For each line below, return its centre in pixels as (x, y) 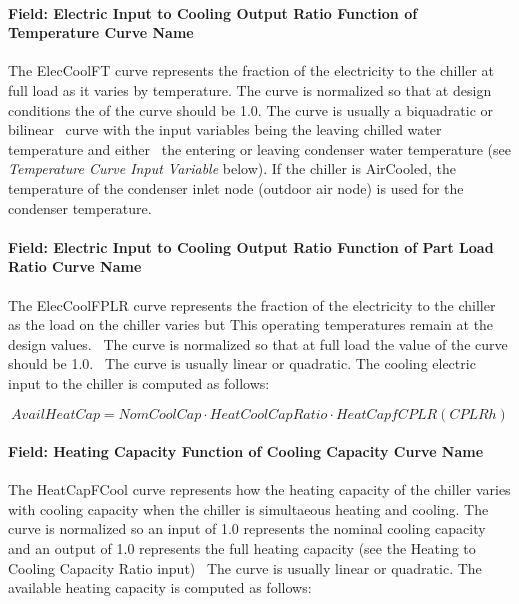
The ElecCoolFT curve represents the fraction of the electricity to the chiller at (251, 70)
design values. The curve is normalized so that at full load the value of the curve (258, 343)
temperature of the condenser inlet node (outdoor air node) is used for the (236, 187)
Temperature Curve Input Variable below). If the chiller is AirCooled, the (232, 168)
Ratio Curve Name (75, 266)
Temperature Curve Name (101, 32)
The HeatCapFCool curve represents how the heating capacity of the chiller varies (259, 489)
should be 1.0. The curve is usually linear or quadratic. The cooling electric (242, 363)
